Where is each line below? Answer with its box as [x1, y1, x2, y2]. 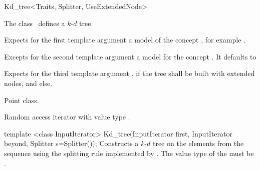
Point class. [4, 94, 39, 105]
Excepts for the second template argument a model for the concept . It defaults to [4, 51, 256, 61]
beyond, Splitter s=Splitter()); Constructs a [4, 138, 139, 148]
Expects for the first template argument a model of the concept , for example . [4, 34, 245, 45]
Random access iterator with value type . [4, 111, 130, 122]
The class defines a [4, 17, 65, 28]
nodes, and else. [4, 77, 53, 88]
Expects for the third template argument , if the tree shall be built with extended [4, 68, 255, 78]
